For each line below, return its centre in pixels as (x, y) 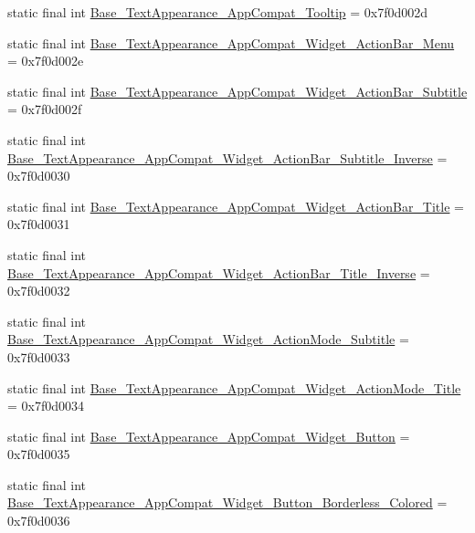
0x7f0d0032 (39, 291)
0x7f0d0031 (39, 224)
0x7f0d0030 (39, 176)
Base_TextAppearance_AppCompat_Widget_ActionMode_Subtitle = (208, 339)
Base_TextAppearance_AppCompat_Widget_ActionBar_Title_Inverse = (219, 272)
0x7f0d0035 (39, 454)
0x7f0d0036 (39, 521)
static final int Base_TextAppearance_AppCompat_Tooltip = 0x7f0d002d (218, 12)
